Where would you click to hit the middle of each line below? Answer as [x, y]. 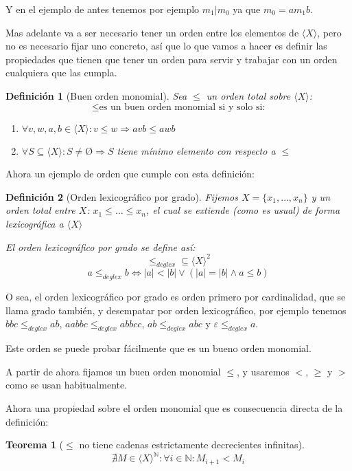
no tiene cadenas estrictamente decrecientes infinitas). [192, 445]
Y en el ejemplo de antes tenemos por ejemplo [103, 9]
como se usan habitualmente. [67, 385]
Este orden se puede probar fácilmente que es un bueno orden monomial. [159, 348]
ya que [247, 9]
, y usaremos [263, 371]
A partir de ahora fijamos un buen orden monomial [113, 371]
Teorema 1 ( [35, 445]
